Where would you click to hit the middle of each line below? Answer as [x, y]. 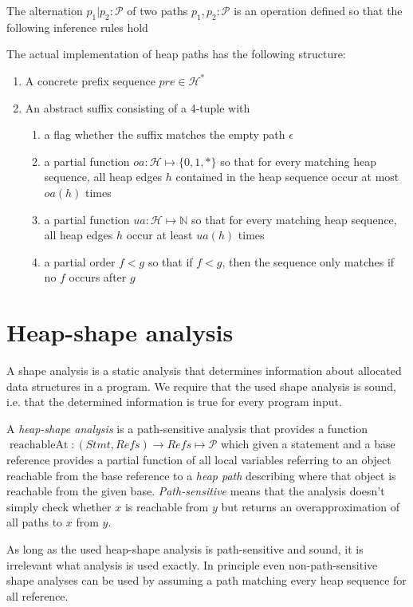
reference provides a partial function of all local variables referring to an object [199, 460]
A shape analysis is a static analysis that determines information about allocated [204, 371]
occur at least [159, 235]
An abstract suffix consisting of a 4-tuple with [138, 107]
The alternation [45, 10]
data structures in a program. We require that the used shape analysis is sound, [201, 386]
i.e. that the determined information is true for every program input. [174, 402]
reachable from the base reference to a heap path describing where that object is [201, 475]
